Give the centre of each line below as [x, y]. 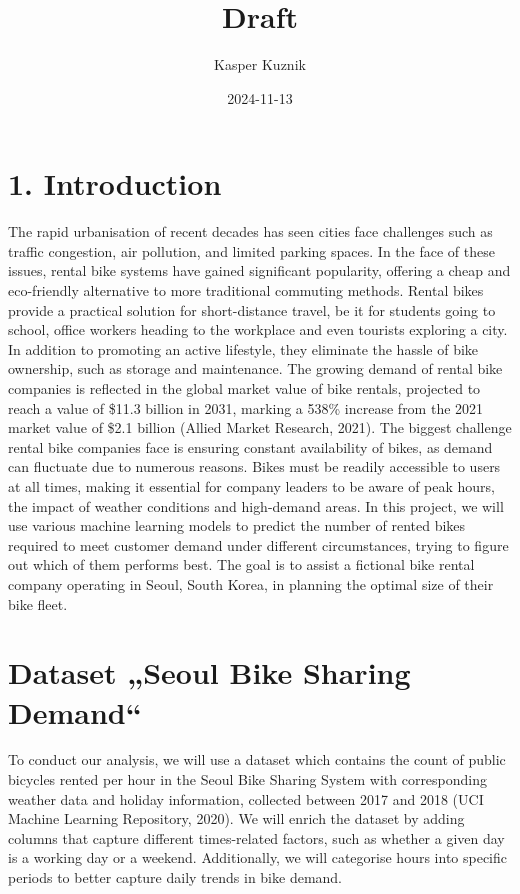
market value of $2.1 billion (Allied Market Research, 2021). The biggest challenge [260, 427]
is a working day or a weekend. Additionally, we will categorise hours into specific [257, 857]
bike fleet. [38, 603]
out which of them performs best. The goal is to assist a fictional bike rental [241, 564]
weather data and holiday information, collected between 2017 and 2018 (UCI [246, 798]
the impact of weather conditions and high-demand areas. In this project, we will [256, 505]
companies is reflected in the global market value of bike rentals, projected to [244, 388]
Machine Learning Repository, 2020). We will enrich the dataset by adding [236, 818]
